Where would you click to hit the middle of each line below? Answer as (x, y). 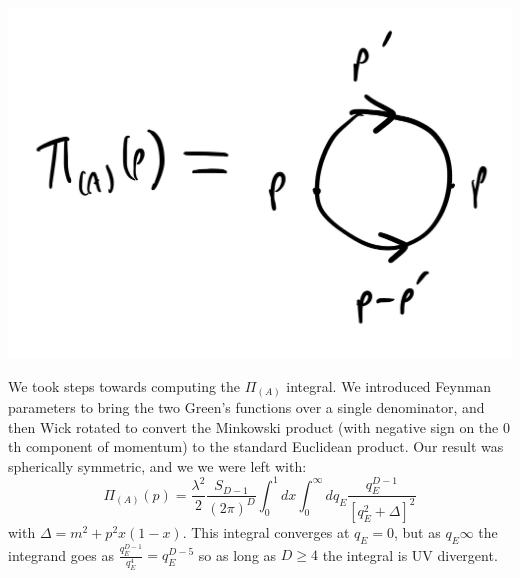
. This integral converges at (266, 531)
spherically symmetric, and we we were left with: (157, 465)
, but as (417, 531)
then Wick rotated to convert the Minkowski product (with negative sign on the (253, 426)
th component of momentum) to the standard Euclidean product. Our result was (256, 446)
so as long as (237, 554)
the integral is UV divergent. (410, 554)
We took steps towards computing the (124, 385)
